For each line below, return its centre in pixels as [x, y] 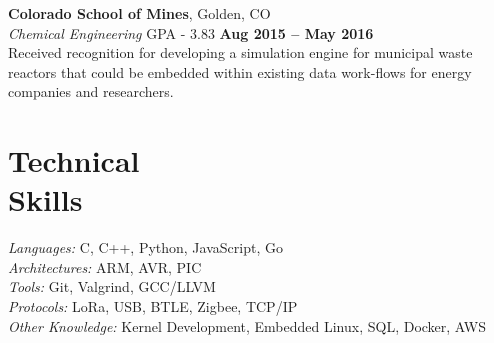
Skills [45, 199]
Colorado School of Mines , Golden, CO [139, 13]
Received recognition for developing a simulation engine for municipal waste [240, 52]
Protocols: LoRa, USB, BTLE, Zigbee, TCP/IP [153, 306]
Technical [74, 160]
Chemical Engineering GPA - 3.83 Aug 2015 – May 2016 [191, 32]
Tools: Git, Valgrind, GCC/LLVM [112, 286]
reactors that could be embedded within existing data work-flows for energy [240, 71]
